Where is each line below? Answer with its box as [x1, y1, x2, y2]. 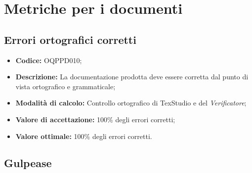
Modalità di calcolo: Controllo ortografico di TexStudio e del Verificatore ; [15, 98, 247, 108]
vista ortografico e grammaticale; [15, 81, 116, 91]
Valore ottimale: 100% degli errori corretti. [15, 131, 152, 141]
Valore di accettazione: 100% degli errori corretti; [15, 114, 175, 124]
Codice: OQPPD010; [15, 55, 82, 65]
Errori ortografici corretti [4, 32, 136, 47]
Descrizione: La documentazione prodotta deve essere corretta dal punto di [15, 71, 249, 82]
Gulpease [4, 155, 52, 170]
